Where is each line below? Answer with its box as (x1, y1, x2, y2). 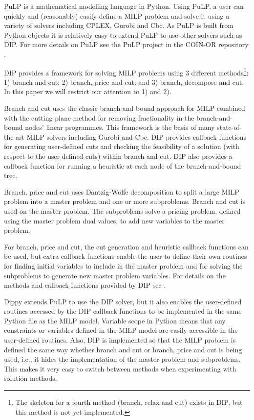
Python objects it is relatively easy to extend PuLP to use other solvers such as (4, 29, 242, 40)
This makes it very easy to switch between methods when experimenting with (4, 363, 236, 373)
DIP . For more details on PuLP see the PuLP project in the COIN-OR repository (4, 39, 249, 49)
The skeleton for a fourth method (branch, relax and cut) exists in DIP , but (15, 397, 243, 407)
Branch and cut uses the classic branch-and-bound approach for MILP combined (4, 103, 245, 113)
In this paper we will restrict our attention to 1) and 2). (4, 86, 171, 97)
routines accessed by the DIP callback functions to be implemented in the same (4, 306, 242, 316)
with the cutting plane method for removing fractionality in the (4, 112, 194, 123)
